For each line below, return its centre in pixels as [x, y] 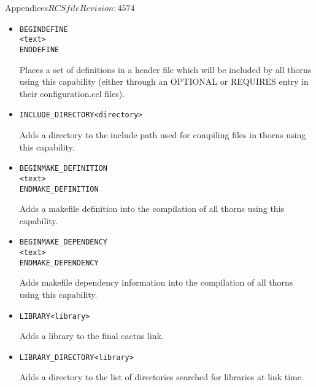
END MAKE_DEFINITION [59, 189]
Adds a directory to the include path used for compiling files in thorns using [163, 135]
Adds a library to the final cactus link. [91, 336]
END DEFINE [39, 49]
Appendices [27, 7]
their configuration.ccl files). [72, 93]
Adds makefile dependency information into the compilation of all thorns [156, 282]
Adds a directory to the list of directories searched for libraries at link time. [161, 377]
